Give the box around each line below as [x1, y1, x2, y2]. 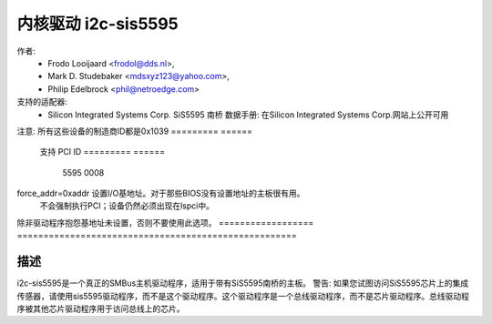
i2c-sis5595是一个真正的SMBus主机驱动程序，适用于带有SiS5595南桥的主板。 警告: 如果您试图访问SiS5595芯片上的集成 [16, 278, 469, 289]
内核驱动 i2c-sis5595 [16, 14, 179, 34]
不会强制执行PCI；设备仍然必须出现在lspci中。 [39, 200, 214, 211]
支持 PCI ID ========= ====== [39, 147, 166, 157]
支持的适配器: [16, 96, 68, 107]
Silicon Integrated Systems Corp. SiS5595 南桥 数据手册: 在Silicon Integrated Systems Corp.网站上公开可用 [47, 109, 449, 120]
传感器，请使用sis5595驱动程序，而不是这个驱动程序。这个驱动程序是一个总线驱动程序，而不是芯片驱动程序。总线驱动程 [16, 290, 469, 301]
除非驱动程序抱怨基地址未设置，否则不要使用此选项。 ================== [16, 217, 314, 228]
